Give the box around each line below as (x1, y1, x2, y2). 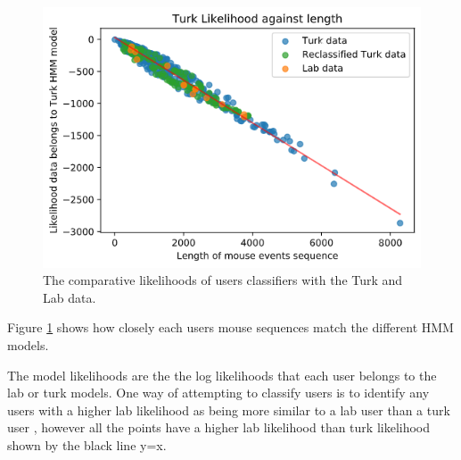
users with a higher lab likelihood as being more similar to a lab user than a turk (7, 400, 450, 419)
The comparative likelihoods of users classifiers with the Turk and (43, 271, 403, 289)
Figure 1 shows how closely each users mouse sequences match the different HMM (7, 318, 454, 337)
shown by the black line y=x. (7, 435, 167, 454)
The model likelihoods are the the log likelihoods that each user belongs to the (7, 365, 437, 384)
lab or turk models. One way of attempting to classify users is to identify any (7, 383, 430, 402)
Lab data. (43, 288, 96, 306)
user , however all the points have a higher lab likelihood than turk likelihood (7, 418, 431, 437)
